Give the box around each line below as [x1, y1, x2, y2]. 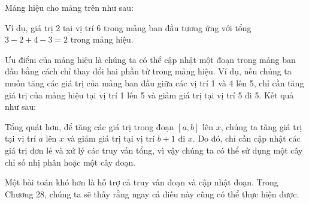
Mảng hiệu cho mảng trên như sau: [5, 1, 134, 13]
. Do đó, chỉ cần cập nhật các [192, 132, 301, 145]
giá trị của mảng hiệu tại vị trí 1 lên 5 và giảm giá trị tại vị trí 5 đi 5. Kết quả [5, 88, 294, 101]
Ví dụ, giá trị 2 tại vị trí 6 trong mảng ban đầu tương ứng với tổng [5, 21, 252, 34]
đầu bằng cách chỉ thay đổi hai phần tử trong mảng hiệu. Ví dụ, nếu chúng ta [5, 65, 292, 77]
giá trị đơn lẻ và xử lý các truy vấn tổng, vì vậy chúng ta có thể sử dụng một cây [5, 143, 303, 156]
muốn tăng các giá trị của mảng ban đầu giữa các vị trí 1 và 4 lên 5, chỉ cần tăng [5, 76, 304, 89]
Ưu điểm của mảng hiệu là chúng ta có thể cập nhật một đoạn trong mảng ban [5, 53, 296, 65]
